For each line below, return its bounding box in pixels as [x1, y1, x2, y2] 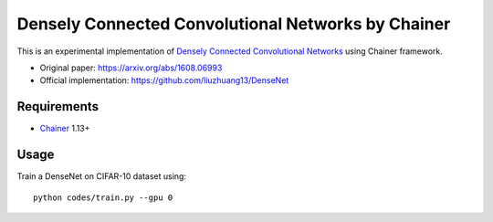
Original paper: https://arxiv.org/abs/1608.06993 [39, 62, 223, 73]
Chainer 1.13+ [39, 123, 90, 134]
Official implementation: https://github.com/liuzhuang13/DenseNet [39, 75, 289, 86]
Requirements [16, 99, 100, 114]
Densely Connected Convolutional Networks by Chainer [16, 14, 451, 34]
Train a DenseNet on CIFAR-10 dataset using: [16, 171, 187, 182]
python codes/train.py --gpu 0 [33, 192, 173, 203]
